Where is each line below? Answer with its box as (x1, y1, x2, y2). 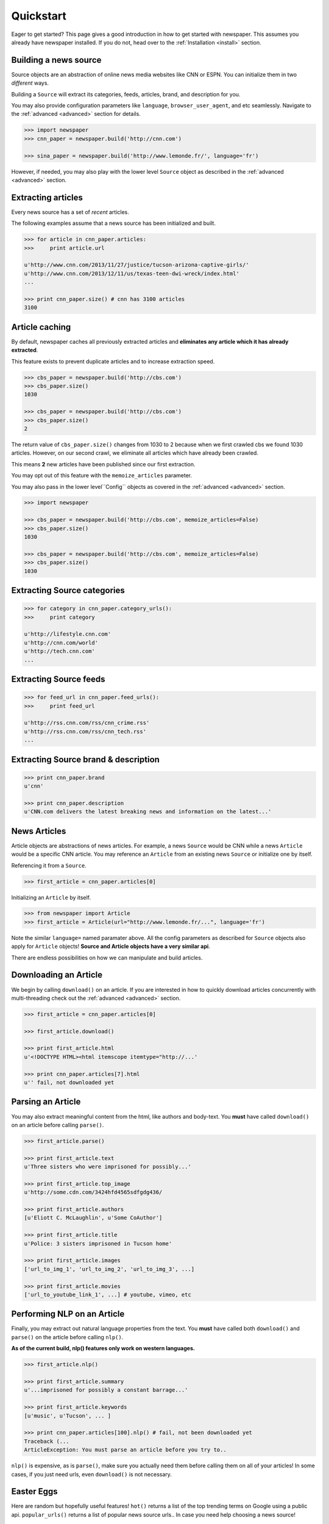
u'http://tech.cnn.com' (24, 648, 96, 655)
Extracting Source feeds (11, 674, 105, 684)
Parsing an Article (11, 1097, 81, 1107)
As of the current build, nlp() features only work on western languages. (11, 1345, 195, 1352)
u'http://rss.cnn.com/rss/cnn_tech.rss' (24, 728, 146, 735)
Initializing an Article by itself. (11, 894, 91, 901)
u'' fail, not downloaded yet (24, 1079, 115, 1086)
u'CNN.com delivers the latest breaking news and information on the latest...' (24, 808, 272, 815)
